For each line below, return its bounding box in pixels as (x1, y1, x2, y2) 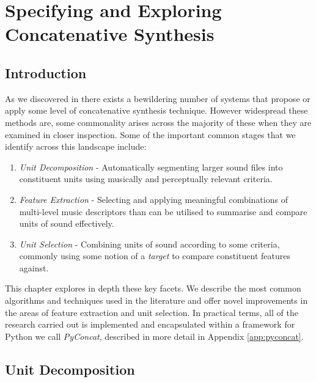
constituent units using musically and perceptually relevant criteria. (19, 172, 273, 185)
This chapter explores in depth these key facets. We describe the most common (5, 282, 301, 295)
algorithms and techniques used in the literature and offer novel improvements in (5, 294, 308, 307)
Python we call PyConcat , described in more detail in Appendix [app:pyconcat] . (5, 329, 304, 342)
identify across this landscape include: (5, 140, 147, 153)
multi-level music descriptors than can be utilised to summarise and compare (19, 205, 307, 218)
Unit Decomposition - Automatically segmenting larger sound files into (19, 160, 283, 173)
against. (19, 261, 49, 274)
